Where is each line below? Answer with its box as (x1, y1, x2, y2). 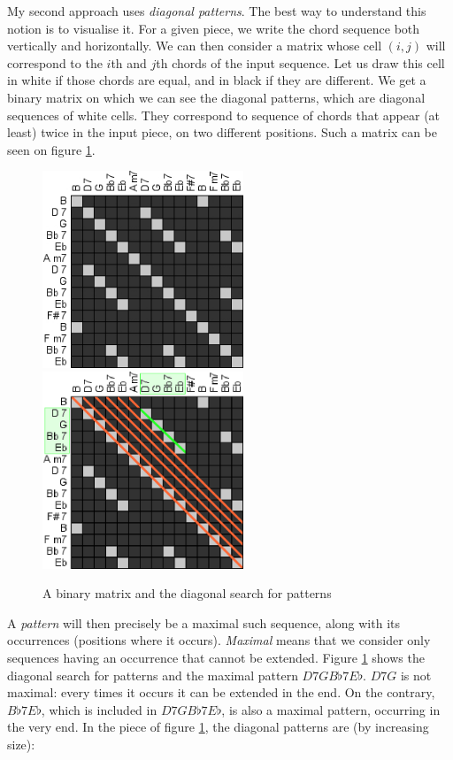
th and (111, 53, 147, 72)
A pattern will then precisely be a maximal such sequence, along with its (7, 613, 400, 632)
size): (7, 735, 35, 754)
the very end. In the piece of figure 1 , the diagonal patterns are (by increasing (7, 718, 429, 736)
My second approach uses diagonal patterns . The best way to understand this (7, 2, 426, 19)
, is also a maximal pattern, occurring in (221, 700, 441, 718)
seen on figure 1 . (7, 140, 96, 158)
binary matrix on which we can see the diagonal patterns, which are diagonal (7, 88, 426, 106)
